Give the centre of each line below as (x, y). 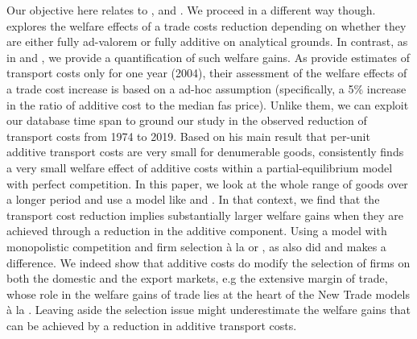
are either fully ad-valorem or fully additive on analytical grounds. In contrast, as (207, 41)
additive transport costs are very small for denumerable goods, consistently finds (205, 152)
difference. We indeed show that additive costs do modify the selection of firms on (208, 262)
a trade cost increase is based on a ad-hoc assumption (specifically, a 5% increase (206, 88)
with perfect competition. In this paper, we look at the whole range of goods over (207, 183)
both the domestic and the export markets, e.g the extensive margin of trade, (197, 278)
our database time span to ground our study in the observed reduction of (187, 120)
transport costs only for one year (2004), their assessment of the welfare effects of (207, 73)
